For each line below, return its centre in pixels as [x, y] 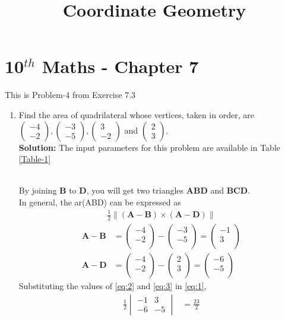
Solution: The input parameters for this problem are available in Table [149, 147]
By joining [38, 190]
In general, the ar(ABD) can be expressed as [100, 202]
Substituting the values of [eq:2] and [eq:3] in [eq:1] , [113, 285]
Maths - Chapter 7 [120, 66]
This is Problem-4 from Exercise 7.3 [70, 95]
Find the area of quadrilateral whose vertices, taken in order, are [136, 114]
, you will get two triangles [135, 190]
